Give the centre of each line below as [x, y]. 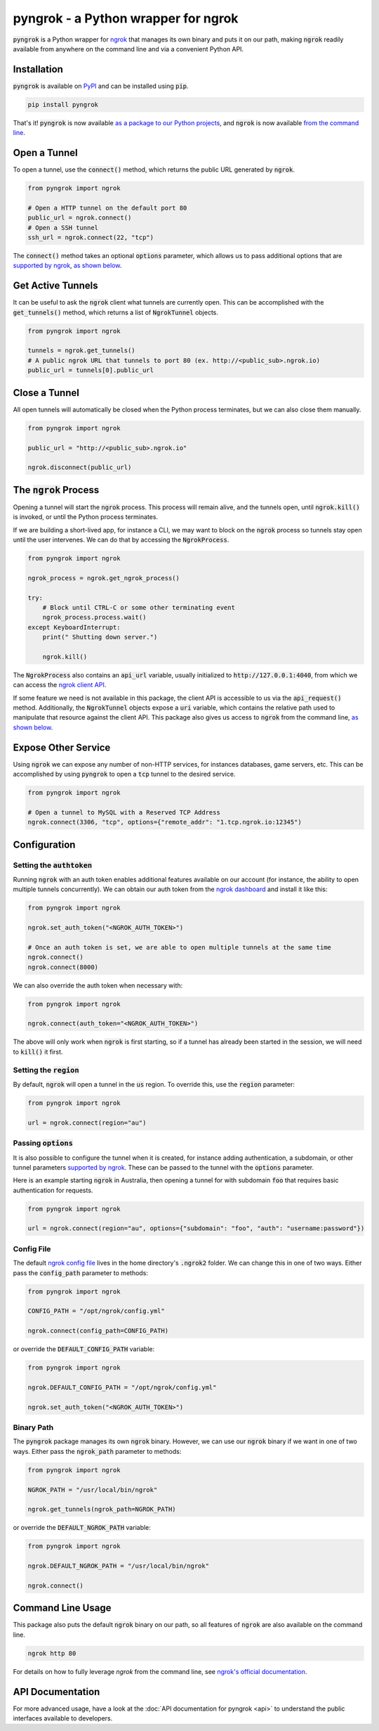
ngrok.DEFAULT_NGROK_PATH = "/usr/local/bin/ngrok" [119, 1566]
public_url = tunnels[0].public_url [91, 370]
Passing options [43, 1143]
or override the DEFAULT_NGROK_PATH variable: [82, 1528]
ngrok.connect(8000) [63, 967]
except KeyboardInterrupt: [74, 627]
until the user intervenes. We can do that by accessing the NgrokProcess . [121, 539]
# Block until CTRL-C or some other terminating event [139, 607]
